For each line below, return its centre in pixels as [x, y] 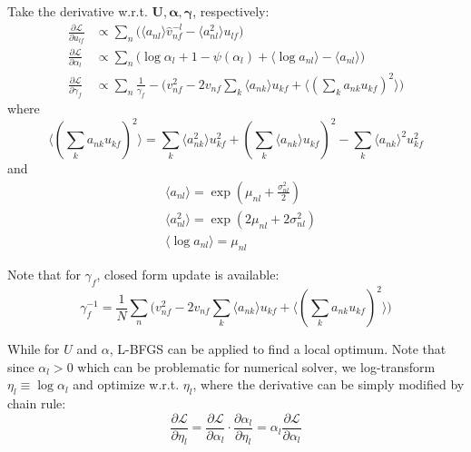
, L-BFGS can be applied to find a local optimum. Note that [278, 349]
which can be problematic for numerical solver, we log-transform [256, 366]
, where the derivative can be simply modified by [329, 384]
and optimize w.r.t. [126, 384]
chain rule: [37, 403]
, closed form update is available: [188, 274]
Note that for [44, 274]
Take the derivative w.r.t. [78, 11]
